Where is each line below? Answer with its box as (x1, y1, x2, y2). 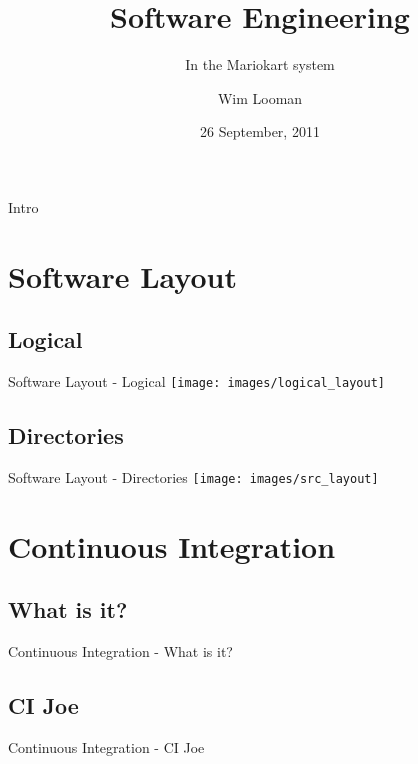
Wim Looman (217, 87, 303, 108)
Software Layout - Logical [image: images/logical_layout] (8, 371, 385, 392)
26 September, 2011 (200, 121, 320, 142)
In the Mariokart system (185, 54, 335, 75)
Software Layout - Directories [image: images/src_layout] (8, 466, 379, 487)
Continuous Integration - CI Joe (8, 736, 205, 757)
